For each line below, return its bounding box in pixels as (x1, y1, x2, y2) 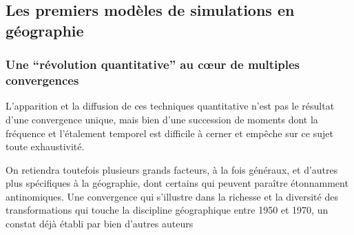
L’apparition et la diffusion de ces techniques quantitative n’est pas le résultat (6, 99, 335, 113)
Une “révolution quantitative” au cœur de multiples (6, 56, 300, 73)
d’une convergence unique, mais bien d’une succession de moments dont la (6, 112, 318, 126)
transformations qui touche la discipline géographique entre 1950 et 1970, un (6, 203, 329, 217)
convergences (6, 72, 79, 89)
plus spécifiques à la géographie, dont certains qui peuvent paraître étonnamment (6, 176, 348, 190)
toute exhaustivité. (6, 139, 85, 154)
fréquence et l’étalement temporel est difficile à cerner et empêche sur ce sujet (6, 125, 333, 140)
